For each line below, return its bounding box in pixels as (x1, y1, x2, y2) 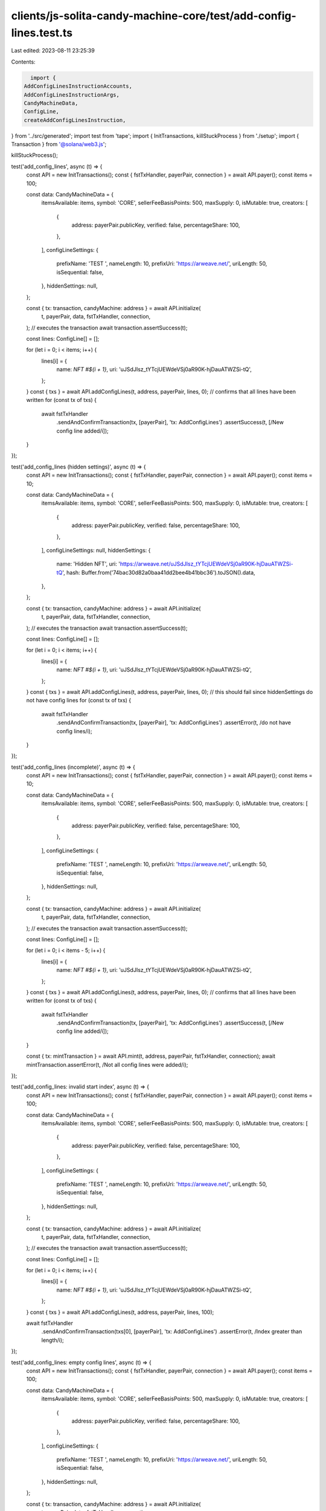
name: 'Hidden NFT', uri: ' (56, 560, 121, 568)
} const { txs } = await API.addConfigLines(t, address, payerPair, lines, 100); (26, 1309, 214, 1316)
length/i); (41, 1336, 65, 1344)
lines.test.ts (11, 26, 72, 39)
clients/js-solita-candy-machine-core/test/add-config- (11, 9, 297, 22)
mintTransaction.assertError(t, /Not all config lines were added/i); (26, 1061, 188, 1068)
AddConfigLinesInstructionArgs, (24, 91, 120, 98)
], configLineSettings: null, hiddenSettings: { (41, 546, 151, 554)
